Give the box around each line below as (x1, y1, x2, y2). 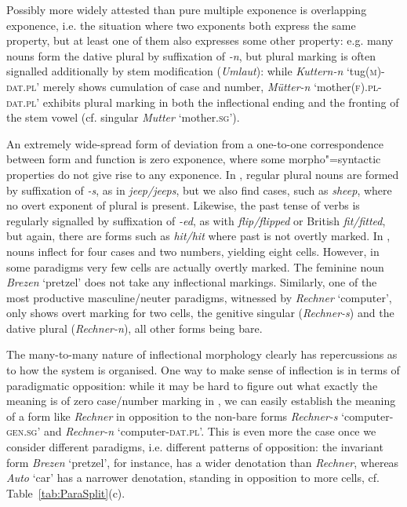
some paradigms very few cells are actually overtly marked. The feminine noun (6, 258, 384, 275)
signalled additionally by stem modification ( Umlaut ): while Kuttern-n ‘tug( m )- (6, 63, 385, 79)
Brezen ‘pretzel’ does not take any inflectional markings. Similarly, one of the (6, 274, 377, 290)
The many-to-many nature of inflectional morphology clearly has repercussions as (6, 346, 398, 363)
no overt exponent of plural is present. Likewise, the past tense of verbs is (6, 197, 360, 213)
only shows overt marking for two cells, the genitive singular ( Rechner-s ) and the (6, 305, 394, 321)
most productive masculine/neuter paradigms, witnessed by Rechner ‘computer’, (6, 289, 392, 305)
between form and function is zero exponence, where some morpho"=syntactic (6, 151, 381, 167)
